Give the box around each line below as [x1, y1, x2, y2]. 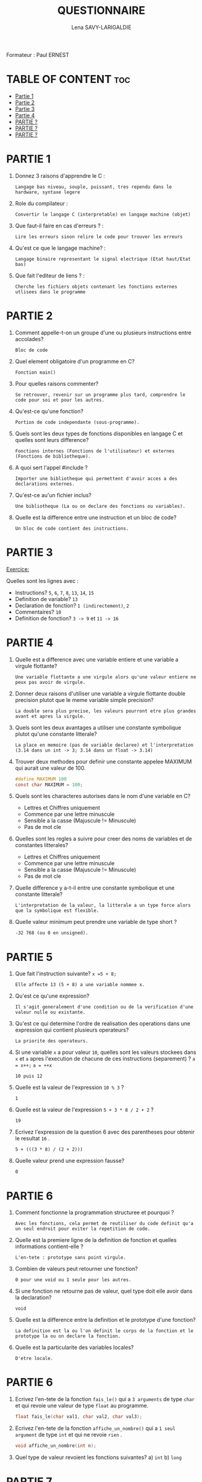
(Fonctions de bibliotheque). [14, 453, 92, 460]
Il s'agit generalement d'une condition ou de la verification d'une [14, 1004, 194, 1010]
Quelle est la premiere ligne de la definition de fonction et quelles [14, 1237, 177, 1244]
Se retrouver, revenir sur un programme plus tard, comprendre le [14, 391, 186, 398]
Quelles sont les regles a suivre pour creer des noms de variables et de [14, 835, 192, 842]
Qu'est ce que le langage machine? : [14, 244, 106, 252]
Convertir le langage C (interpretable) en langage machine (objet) [14, 211, 191, 218]
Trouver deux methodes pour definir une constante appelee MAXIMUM [14, 758, 192, 765]
